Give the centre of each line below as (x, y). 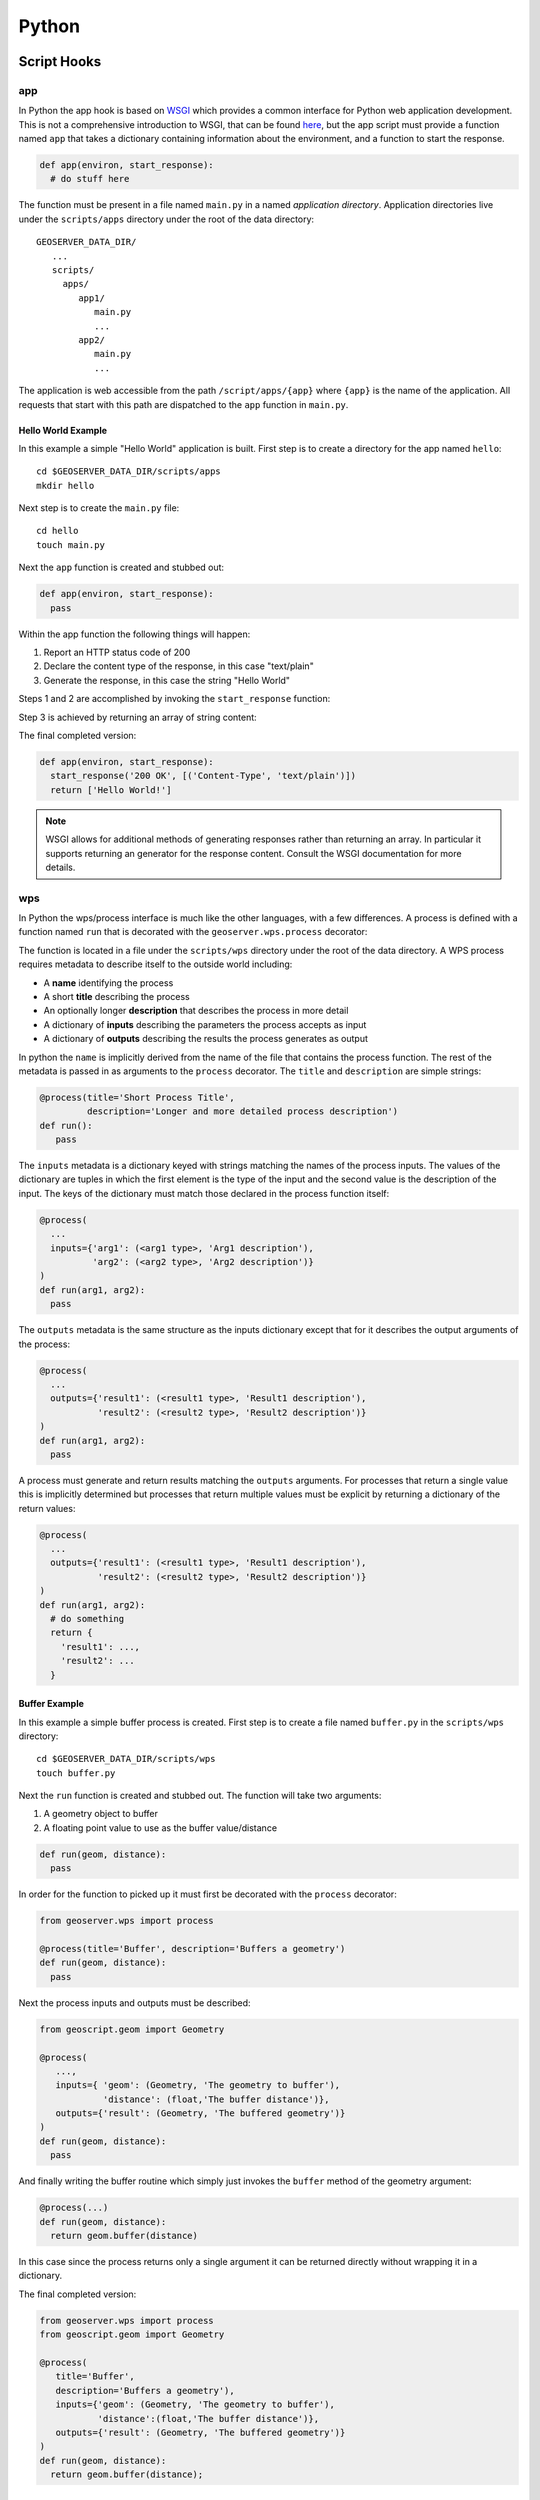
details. (60, 867)
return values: (47, 1508)
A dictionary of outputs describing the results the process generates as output (206, 1039)
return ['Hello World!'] (111, 789)
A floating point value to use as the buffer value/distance (160, 1827)
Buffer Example (51, 1704)
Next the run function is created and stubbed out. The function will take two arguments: (200, 1796)
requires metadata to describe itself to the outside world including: (155, 964)
